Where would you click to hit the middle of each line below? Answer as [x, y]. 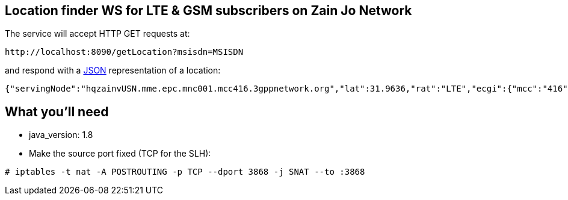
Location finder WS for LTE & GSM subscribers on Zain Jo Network [208, 11]
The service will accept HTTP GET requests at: [97, 34]
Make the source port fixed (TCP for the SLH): [120, 154]
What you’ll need [57, 111]
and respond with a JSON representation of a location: [113, 70]
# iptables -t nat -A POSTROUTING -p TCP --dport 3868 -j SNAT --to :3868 [185, 172]
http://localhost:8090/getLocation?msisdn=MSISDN [124, 52]
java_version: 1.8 [61, 135]
